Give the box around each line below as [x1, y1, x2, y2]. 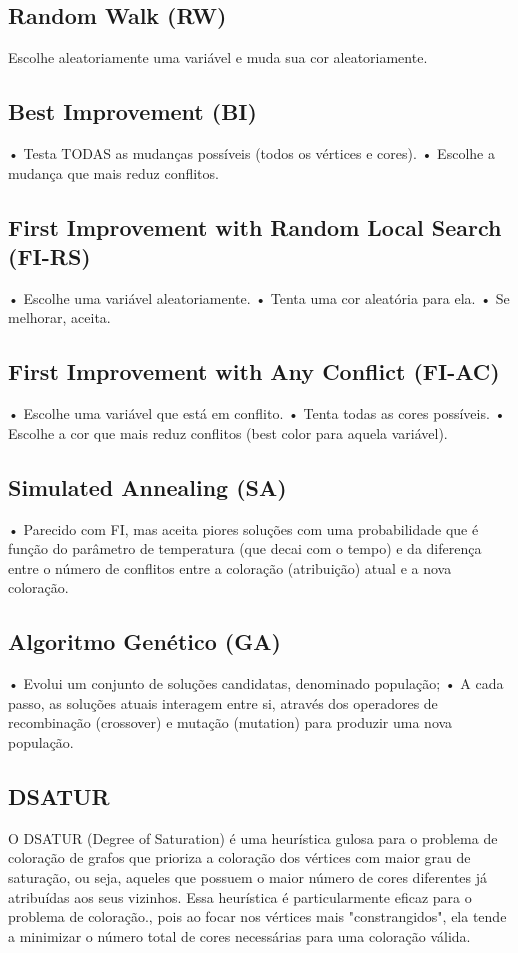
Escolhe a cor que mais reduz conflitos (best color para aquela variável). [8, 422, 448, 443]
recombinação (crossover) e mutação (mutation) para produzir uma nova [8, 712, 453, 733]
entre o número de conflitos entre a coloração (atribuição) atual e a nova [8, 557, 452, 578]
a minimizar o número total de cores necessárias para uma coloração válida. [8, 925, 471, 946]
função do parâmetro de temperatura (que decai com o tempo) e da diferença [8, 538, 482, 559]
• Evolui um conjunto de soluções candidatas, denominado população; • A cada [8, 673, 504, 694]
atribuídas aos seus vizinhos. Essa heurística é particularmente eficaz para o [8, 886, 472, 907]
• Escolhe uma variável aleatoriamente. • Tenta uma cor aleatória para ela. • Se [8, 287, 510, 308]
